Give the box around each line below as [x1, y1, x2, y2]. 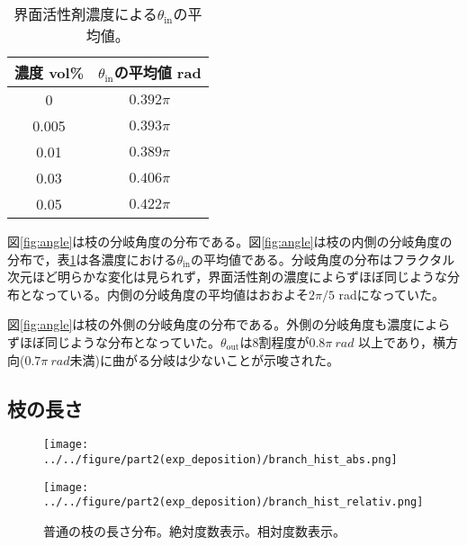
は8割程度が [239, 332, 310, 351]
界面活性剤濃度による [13, 4, 157, 24]
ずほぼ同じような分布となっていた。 [7, 332, 220, 351]
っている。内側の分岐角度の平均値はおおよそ [44, 284, 309, 303]
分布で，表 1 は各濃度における [7, 249, 177, 268]
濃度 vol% [14, 62, 84, 83]
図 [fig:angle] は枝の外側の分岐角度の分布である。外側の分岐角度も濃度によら [7, 315, 451, 334]
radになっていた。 [338, 284, 445, 303]
